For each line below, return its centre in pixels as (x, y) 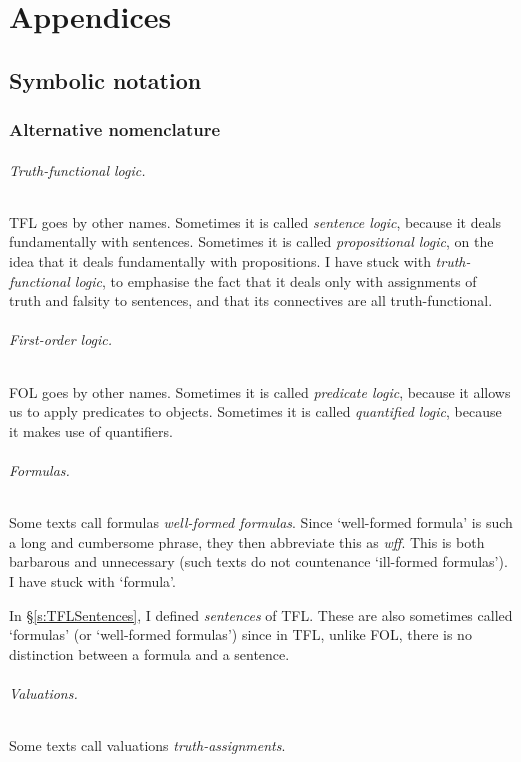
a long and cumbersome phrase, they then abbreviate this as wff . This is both (247, 541)
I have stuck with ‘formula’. (92, 580)
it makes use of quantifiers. (91, 430)
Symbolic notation (105, 79)
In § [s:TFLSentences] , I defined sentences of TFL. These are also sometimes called (261, 614)
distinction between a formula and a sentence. (149, 653)
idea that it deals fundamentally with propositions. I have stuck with (220, 260)
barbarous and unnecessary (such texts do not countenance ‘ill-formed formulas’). (258, 561)
